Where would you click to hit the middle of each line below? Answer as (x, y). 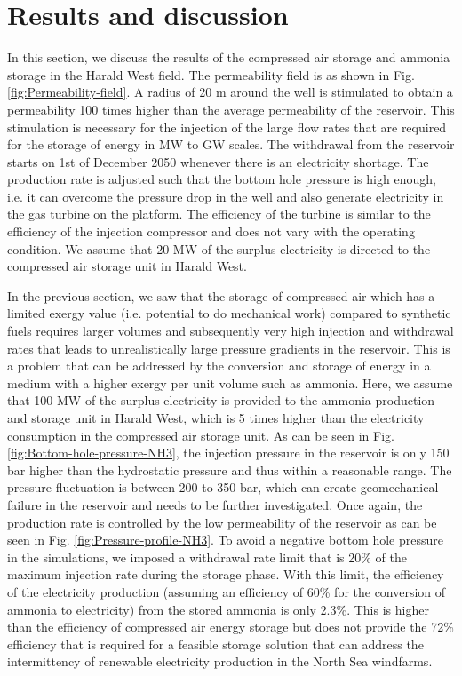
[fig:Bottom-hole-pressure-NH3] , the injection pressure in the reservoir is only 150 (228, 453)
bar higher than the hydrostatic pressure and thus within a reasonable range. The (230, 469)
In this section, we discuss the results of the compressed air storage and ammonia (229, 57)
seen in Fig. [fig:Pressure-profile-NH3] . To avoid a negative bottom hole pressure (225, 540)
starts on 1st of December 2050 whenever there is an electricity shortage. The (218, 161)
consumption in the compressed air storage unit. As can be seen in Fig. (201, 435)
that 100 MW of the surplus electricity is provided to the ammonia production (221, 400)
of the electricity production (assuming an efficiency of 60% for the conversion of (227, 591)
